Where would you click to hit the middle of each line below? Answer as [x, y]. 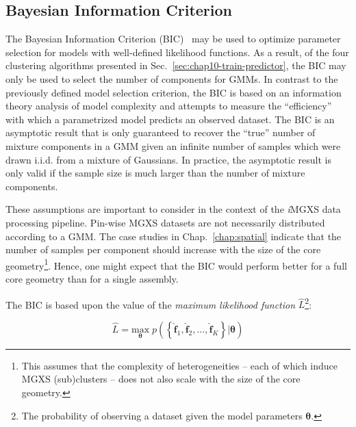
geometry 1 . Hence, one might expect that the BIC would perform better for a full [176, 264]
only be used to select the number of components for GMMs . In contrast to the [172, 78]
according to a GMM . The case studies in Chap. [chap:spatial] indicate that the [174, 236]
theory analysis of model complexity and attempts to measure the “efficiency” [169, 106]
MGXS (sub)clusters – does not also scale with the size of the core [161, 379]
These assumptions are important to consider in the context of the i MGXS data [173, 209]
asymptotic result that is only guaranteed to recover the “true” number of [161, 132]
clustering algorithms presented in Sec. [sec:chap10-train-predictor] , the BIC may [176, 65]
